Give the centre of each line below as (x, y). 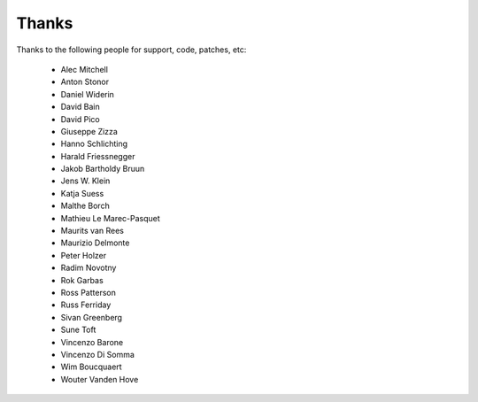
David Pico (81, 119)
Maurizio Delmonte (95, 243)
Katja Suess (82, 193)
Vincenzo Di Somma (97, 354)
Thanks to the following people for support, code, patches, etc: (131, 50)
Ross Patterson (89, 292)
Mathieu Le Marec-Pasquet (111, 218)
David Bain (81, 107)
